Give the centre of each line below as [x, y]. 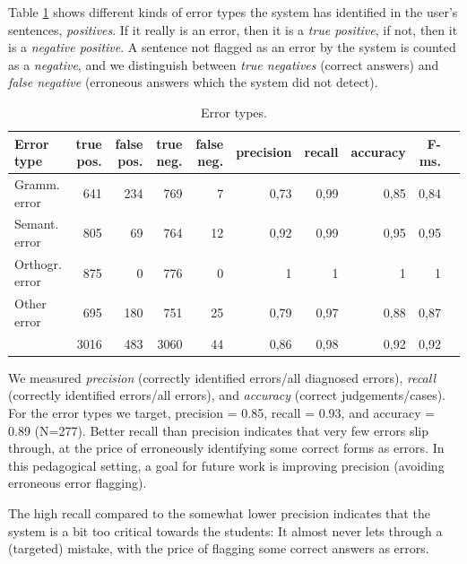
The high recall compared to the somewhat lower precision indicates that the [219, 513]
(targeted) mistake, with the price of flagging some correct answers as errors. [219, 548]
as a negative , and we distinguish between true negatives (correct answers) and [224, 64]
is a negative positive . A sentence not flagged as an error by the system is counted [232, 47]
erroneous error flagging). [78, 483]
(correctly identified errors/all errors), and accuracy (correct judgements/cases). [227, 395]
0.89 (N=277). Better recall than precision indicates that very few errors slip [218, 430]
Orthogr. [38, 263]
